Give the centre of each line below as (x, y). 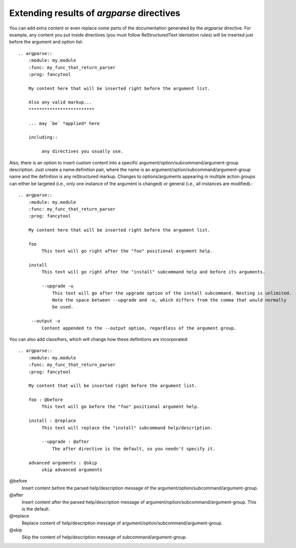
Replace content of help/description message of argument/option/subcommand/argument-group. (122, 523)
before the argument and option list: (46, 42)
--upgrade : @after (65, 442)
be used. (63, 307)
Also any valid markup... (60, 102)
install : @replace (52, 421)
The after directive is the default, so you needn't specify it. (134, 448)
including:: (43, 137)
